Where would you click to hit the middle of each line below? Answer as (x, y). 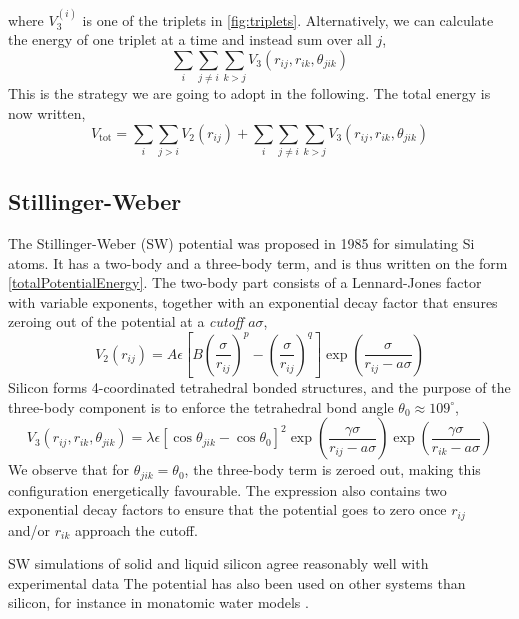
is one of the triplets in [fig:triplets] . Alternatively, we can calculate (288, 19)
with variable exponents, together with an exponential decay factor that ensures (253, 301)
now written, (47, 112)
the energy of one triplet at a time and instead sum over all (190, 39)
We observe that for (69, 469)
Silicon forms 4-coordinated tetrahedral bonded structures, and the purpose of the (259, 387)
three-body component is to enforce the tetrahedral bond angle (201, 406)
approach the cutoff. (136, 529)
